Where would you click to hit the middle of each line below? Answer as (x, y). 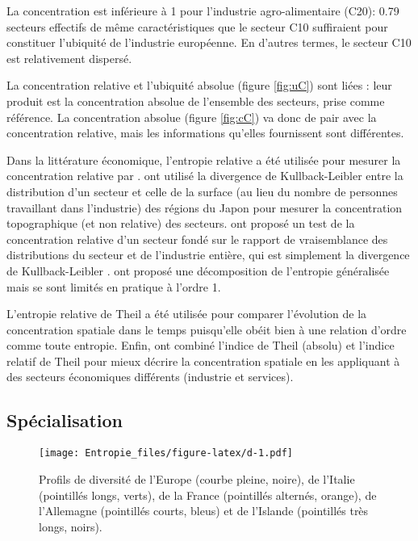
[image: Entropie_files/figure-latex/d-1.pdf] (166, 453)
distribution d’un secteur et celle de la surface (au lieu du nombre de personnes (202, 191)
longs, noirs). (71, 526)
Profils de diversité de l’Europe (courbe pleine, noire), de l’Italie (197, 478)
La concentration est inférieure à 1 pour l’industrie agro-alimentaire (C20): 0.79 (203, 10)
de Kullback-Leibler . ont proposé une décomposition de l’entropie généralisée (198, 270)
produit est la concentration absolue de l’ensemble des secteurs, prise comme (196, 101)
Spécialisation (65, 420)
